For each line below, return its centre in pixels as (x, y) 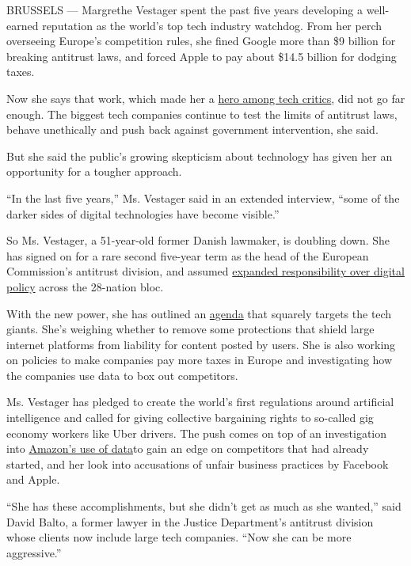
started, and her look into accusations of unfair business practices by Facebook (198, 463)
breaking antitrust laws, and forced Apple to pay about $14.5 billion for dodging (202, 56)
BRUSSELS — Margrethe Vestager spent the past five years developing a (185, 9)
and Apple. (33, 479)
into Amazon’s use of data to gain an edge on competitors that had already (188, 448)
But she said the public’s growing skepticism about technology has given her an (200, 156)
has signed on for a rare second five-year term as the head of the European (188, 255)
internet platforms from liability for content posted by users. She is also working (201, 344)
